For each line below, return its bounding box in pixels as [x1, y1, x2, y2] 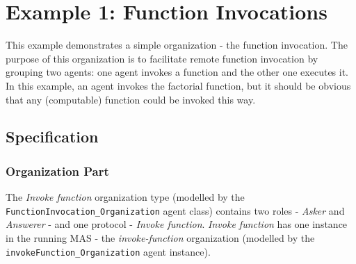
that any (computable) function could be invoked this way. [6, 92, 256, 106]
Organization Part [6, 162, 109, 179]
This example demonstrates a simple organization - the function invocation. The [6, 38, 348, 52]
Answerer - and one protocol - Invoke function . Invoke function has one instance [6, 217, 348, 231]
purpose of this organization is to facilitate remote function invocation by [6, 51, 318, 65]
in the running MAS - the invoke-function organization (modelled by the [6, 230, 315, 245]
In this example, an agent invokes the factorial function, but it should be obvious [6, 78, 351, 92]
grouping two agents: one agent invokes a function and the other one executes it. [6, 65, 349, 79]
